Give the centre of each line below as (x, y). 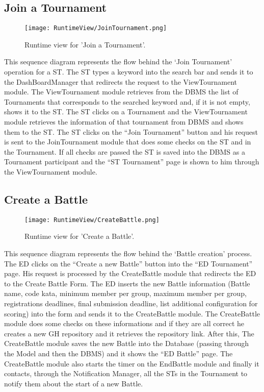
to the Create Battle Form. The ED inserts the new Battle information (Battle (127, 283)
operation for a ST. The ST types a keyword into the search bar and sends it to (129, 72)
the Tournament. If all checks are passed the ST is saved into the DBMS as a (125, 151)
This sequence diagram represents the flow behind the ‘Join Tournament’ (118, 62)
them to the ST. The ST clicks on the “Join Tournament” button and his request (131, 131)
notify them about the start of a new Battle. (74, 383)
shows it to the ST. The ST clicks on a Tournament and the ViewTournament (126, 112)
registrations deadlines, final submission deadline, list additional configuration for (131, 303)
